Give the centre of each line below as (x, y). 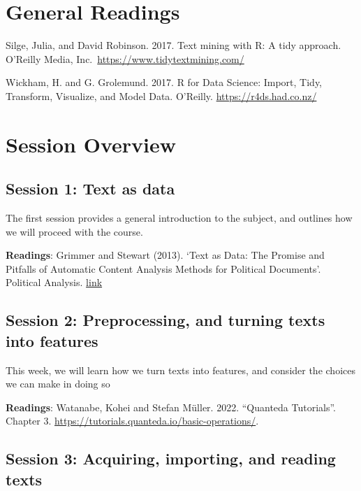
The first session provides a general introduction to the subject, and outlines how (179, 218)
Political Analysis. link (54, 282)
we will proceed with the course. (74, 231)
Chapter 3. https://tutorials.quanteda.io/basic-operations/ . (132, 421)
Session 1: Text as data (90, 188)
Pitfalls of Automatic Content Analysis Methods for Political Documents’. (163, 268)
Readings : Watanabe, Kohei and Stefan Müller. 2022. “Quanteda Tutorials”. (171, 407)
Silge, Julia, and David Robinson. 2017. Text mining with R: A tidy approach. (174, 45)
